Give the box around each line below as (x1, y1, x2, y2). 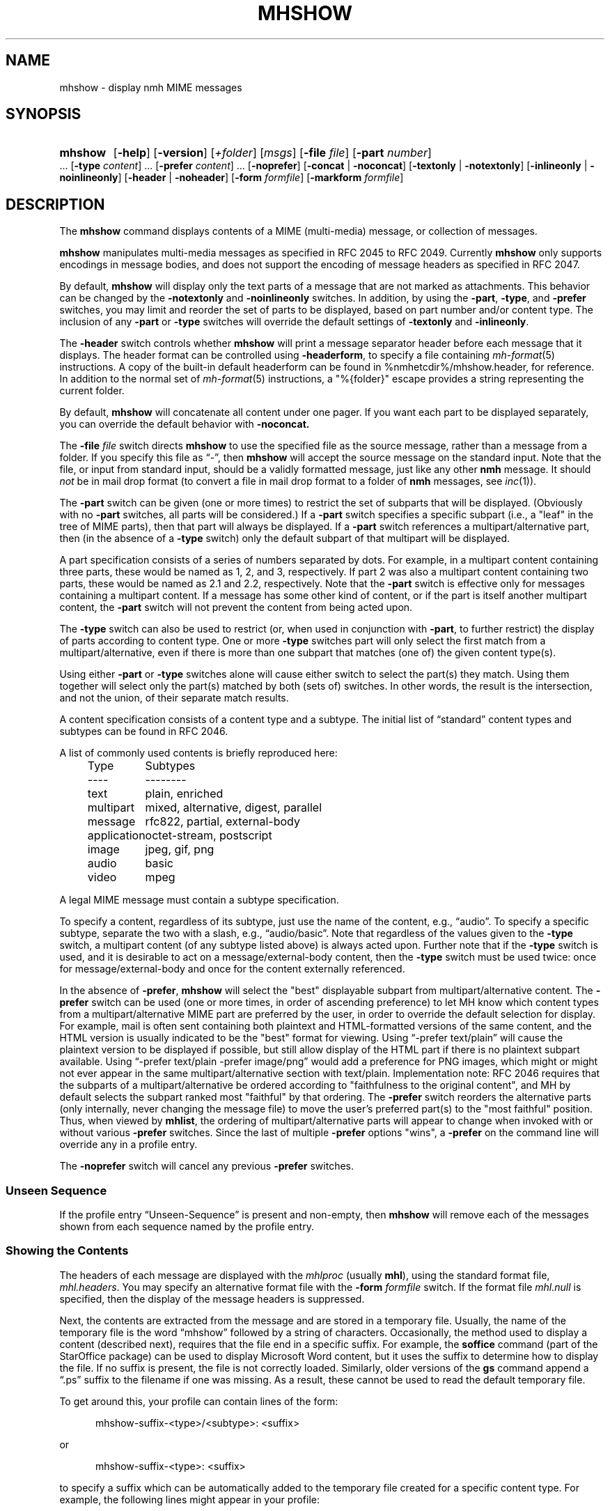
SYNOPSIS (6, 105, 81, 123)
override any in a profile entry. (59, 1138, 198, 1151)
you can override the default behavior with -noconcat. (59, 418, 310, 431)
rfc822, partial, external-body (145, 814, 300, 829)
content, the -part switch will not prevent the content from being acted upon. (59, 601, 413, 614)
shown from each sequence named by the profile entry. (59, 1221, 314, 1233)
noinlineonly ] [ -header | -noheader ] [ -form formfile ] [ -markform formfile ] (59, 171, 404, 184)
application (87, 828, 146, 843)
